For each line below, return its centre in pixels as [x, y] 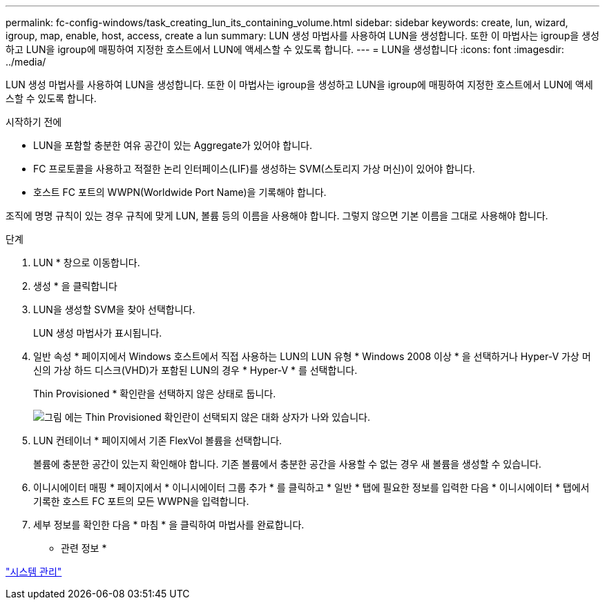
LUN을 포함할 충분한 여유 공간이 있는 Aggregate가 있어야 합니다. [173, 145]
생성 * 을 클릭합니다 [75, 286]
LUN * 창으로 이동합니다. [87, 262]
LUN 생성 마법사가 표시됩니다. [98, 333]
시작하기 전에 [34, 122]
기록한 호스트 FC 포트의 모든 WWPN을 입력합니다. [141, 501]
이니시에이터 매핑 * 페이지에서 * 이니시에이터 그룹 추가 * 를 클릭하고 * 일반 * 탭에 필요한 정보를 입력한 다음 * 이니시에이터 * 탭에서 [311, 487]
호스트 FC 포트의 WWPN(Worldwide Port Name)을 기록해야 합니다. [180, 192]
